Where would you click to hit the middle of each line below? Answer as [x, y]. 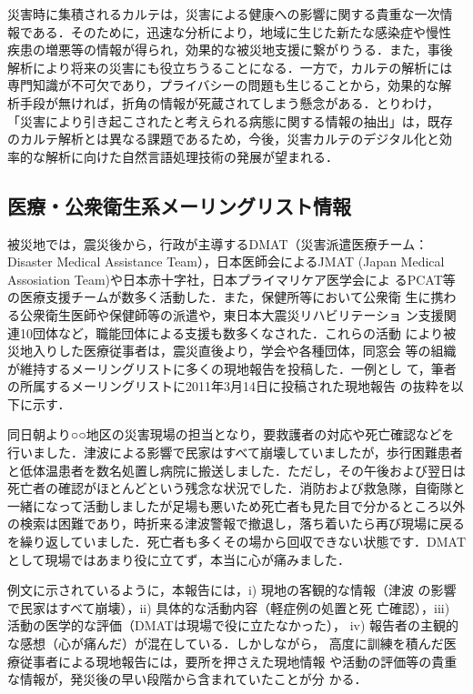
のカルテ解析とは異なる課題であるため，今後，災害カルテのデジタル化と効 [230, 139]
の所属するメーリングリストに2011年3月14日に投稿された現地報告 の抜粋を [229, 386]
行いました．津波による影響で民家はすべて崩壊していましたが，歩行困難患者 [235, 453]
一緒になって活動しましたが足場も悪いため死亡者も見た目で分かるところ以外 [236, 505]
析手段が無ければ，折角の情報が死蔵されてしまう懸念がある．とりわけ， [223, 102]
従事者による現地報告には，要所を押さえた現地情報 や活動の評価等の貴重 [238, 661]
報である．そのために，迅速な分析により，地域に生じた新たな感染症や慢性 [229, 31]
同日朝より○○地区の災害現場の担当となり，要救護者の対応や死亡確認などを [231, 434]
